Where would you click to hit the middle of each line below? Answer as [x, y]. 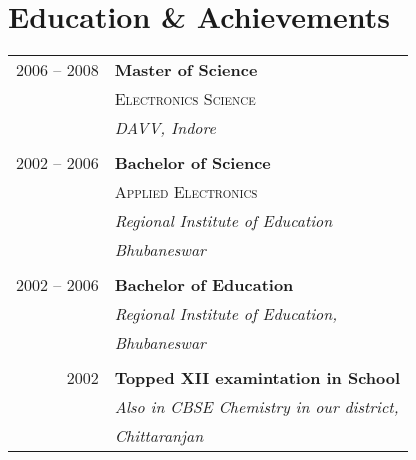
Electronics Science [185, 99]
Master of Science [186, 70]
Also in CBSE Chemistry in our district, [256, 407]
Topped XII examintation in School [257, 378]
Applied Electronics [186, 192]
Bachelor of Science [192, 163]
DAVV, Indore [165, 128]
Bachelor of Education [204, 285]
